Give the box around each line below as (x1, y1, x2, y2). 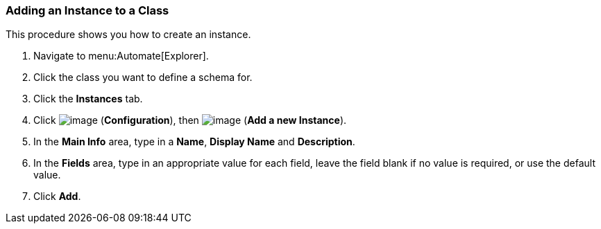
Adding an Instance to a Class (6, 3, 169, 17)
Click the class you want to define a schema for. (33, 71, 253, 84)
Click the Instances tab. (33, 93, 143, 105)
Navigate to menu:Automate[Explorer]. (33, 50, 209, 62)
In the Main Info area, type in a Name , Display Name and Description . (33, 136, 355, 148)
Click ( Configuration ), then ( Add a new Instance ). (33, 114, 347, 127)
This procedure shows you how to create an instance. (6, 28, 251, 41)
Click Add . (33, 190, 81, 203)
